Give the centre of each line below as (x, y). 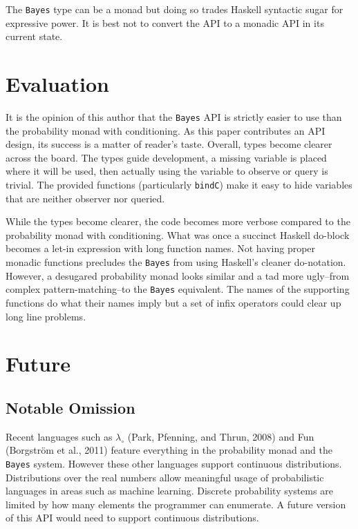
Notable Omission (70, 407)
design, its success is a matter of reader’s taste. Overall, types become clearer (169, 144)
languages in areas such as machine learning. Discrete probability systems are (169, 491)
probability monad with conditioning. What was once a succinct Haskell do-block (178, 234)
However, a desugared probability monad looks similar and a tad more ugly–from (178, 275)
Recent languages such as (59, 436)
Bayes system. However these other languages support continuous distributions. (174, 463)
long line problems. (46, 316)
